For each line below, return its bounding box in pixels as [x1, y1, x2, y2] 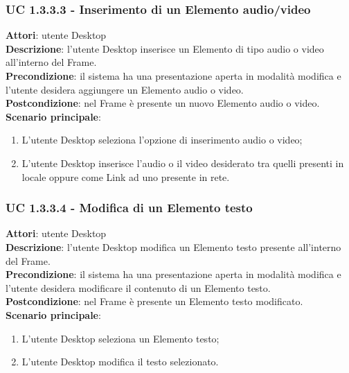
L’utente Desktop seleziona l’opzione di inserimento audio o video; [21, 132, 303, 147]
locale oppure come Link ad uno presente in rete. [21, 169, 230, 184]
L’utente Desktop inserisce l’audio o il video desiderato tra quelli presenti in [21, 155, 344, 170]
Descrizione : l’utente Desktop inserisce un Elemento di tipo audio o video [6, 41, 324, 55]
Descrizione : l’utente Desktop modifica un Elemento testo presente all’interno [6, 239, 341, 254]
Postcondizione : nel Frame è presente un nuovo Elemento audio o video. [6, 96, 320, 110]
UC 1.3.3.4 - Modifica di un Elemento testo [6, 199, 253, 216]
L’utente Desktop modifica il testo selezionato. [21, 354, 219, 369]
